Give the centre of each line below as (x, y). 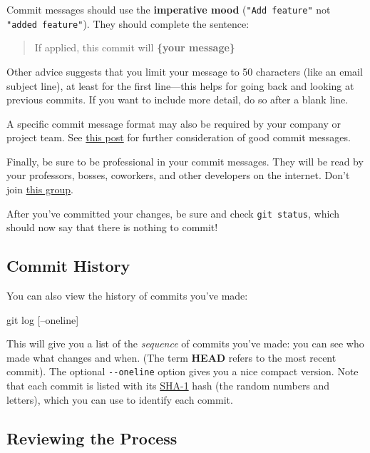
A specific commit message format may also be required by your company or (174, 123)
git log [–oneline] (43, 319)
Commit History (68, 266)
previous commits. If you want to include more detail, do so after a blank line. (178, 100)
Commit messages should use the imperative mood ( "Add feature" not (169, 9)
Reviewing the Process (92, 438)
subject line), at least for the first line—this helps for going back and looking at (180, 85)
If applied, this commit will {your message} (135, 47)
